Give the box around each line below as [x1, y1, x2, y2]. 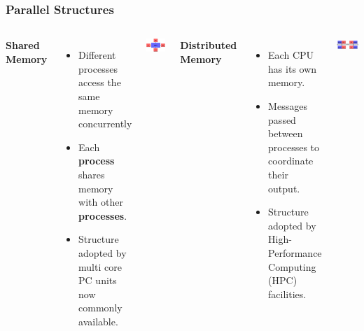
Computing [268, 259, 316, 274]
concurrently [78, 116, 132, 131]
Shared [6, 38, 40, 52]
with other [78, 195, 123, 209]
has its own [268, 61, 317, 76]
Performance [268, 245, 322, 260]
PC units [78, 273, 117, 288]
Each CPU [268, 48, 314, 62]
